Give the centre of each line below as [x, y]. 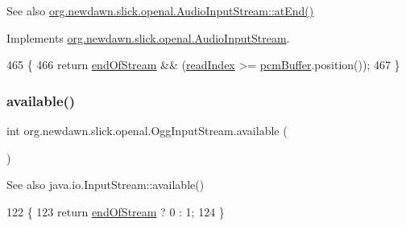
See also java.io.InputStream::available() [106, 185]
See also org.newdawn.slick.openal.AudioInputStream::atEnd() [160, 10]
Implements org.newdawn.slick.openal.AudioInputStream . [148, 37]
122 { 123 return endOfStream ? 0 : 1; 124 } [116, 211]
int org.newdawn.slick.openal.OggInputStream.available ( [147, 130]
